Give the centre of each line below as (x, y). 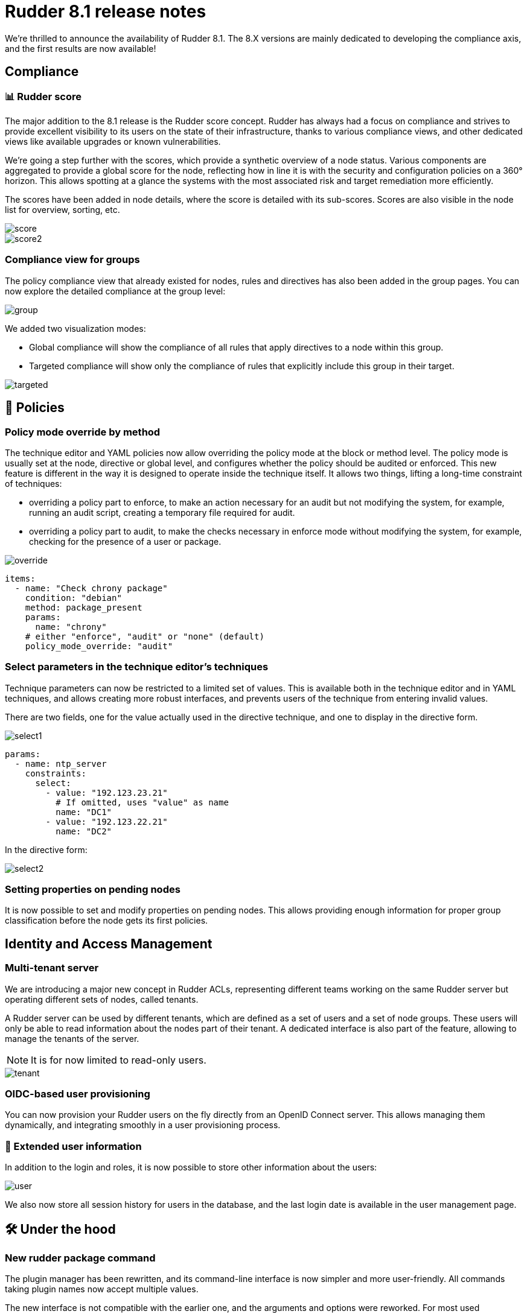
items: (20, 578)
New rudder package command (80, 1258)
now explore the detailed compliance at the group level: (115, 291)
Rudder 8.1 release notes (106, 11)
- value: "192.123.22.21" (107, 821)
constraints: (56, 773)
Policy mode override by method (83, 432)
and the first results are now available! (81, 48)
